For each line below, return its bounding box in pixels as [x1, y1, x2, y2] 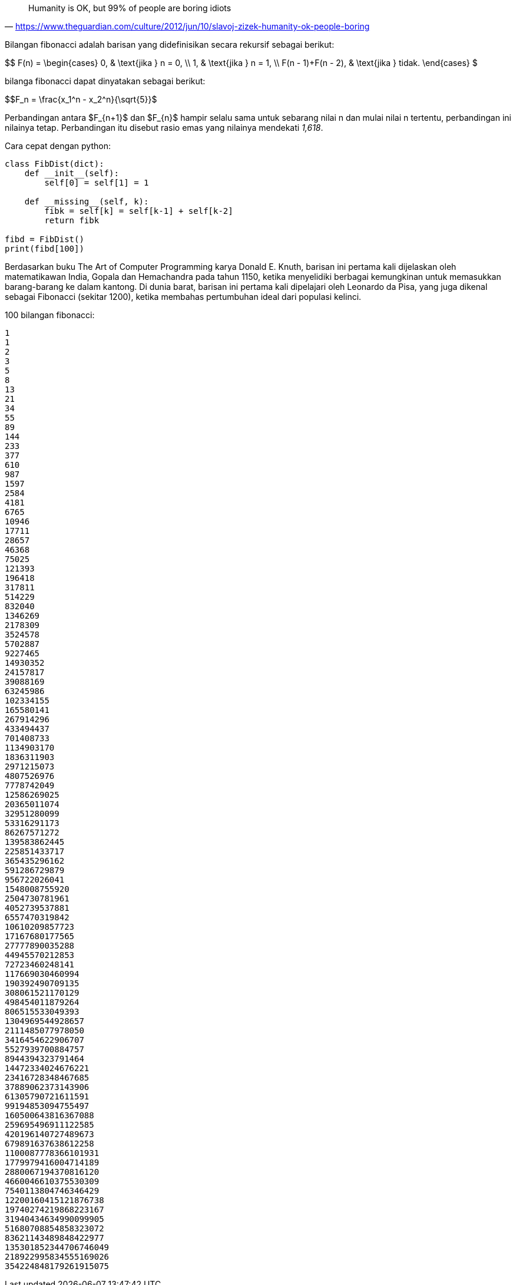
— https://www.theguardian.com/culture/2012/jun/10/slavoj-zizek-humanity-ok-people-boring [5, 21, 370, 31]
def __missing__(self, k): [24, 197, 149, 206]
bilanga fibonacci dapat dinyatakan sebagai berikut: [5, 76, 206, 86]
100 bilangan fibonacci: [5, 310, 95, 320]
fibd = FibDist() [5, 234, 84, 244]
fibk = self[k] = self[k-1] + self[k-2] [44, 206, 233, 216]
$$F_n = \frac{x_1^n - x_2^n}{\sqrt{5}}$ [5, 94, 157, 104]
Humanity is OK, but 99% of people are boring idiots [28, 3, 231, 13]
